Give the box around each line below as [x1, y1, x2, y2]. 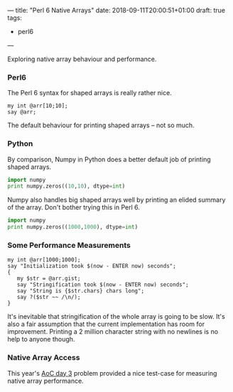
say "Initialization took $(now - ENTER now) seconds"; [7, 263, 176, 270]
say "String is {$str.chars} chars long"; [16, 288, 144, 295]
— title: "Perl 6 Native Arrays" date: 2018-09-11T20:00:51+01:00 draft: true [7, 6, 226, 14]
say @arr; [7, 109, 37, 116]
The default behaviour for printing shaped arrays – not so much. [7, 121, 195, 130]
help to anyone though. [7, 335, 75, 344]
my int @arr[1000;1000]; [7, 256, 81, 263]
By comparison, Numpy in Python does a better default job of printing [7, 155, 211, 163]
